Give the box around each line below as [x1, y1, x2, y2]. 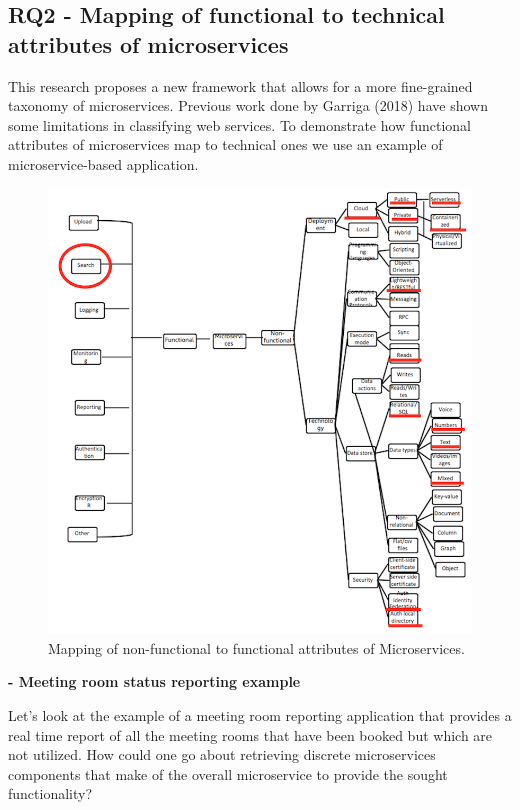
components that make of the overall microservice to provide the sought [8, 763, 448, 784]
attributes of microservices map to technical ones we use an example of [8, 134, 443, 155]
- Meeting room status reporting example [8, 671, 301, 692]
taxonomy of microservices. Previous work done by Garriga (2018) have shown [8, 95, 488, 116]
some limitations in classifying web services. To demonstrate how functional [8, 114, 471, 135]
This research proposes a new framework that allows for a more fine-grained [8, 75, 473, 96]
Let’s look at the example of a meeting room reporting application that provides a [8, 705, 512, 726]
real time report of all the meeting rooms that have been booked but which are [8, 724, 493, 745]
